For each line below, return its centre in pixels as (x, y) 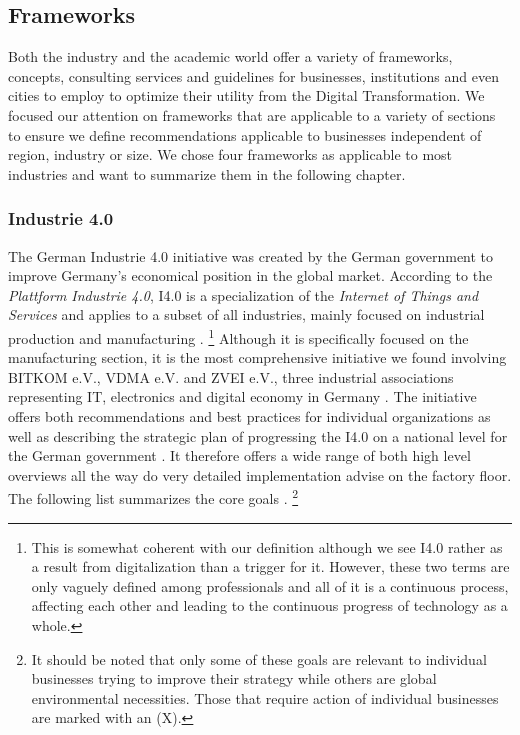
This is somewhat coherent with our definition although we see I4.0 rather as (267, 546)
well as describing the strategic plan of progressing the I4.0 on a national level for (258, 435)
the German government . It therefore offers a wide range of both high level (239, 455)
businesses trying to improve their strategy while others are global (234, 678)
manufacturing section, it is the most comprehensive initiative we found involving (257, 357)
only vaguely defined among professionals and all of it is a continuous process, (270, 585)
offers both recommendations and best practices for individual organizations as (249, 415)
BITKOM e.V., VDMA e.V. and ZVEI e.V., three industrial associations (231, 376)
